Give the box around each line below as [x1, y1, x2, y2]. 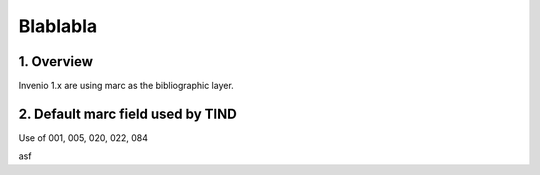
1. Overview [18, 53, 94, 70]
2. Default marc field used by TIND [18, 105, 237, 122]
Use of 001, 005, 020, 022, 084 [18, 131, 149, 144]
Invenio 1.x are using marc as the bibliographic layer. [18, 80, 234, 92]
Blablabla [18, 15, 98, 37]
